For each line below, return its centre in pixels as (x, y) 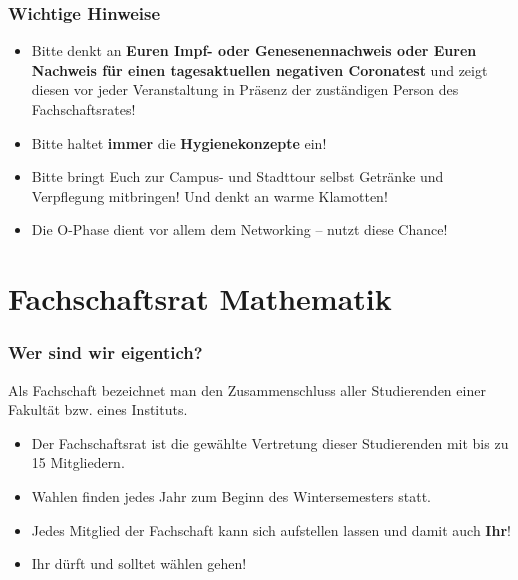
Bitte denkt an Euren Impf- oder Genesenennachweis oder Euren (254, 50)
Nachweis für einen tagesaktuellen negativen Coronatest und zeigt (259, 69)
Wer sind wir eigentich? (105, 352)
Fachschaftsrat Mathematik (200, 298)
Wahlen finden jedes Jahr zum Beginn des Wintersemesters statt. (231, 495)
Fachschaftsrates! (83, 109)
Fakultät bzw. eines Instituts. (98, 409)
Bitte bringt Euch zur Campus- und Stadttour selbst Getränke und (237, 176)
